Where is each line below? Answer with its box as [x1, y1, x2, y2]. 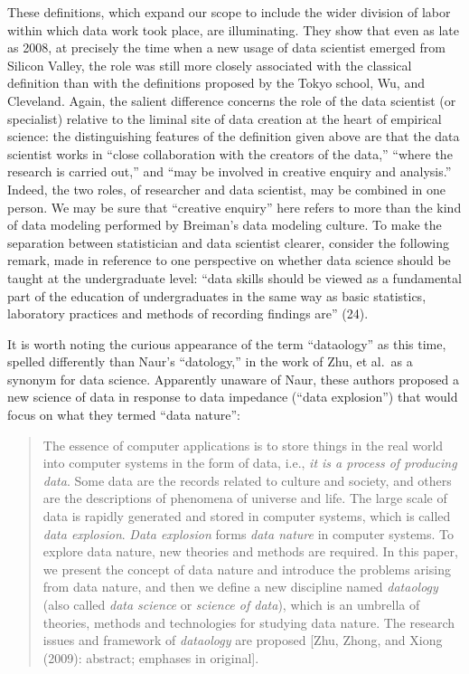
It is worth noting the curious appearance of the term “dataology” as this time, [7, 334, 446, 353]
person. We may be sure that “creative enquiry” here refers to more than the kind [7, 197, 462, 216]
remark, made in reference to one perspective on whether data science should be [7, 251, 451, 270]
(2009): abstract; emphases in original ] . [42, 648, 259, 667]
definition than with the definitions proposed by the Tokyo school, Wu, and [7, 73, 425, 92]
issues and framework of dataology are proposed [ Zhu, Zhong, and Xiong [42, 631, 443, 650]
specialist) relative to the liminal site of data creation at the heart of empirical [7, 109, 442, 128]
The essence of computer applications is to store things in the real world [42, 435, 444, 454]
